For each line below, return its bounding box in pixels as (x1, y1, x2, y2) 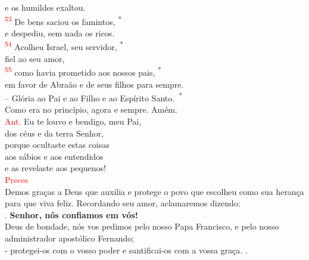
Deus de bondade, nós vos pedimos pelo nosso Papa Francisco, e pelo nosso (5, 220, 279, 233)
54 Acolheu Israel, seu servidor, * (5, 39, 124, 53)
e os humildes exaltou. (5, 1, 86, 13)
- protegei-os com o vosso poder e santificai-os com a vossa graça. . (5, 243, 248, 256)
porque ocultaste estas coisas (5, 138, 110, 151)
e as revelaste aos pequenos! (5, 162, 106, 174)
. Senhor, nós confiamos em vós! (5, 208, 138, 221)
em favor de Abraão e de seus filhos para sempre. (5, 78, 184, 90)
